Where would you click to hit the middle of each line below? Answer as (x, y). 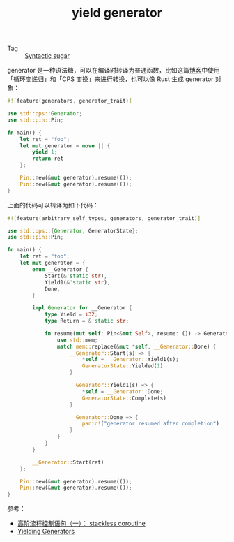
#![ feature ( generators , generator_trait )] (70, 101)
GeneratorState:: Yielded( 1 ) (123, 366)
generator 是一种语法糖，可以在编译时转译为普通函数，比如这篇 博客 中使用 (114, 71)
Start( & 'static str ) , (76, 276)
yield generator (117, 13)
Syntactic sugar (47, 56)
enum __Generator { (61, 269)
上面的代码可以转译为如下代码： (53, 205)
